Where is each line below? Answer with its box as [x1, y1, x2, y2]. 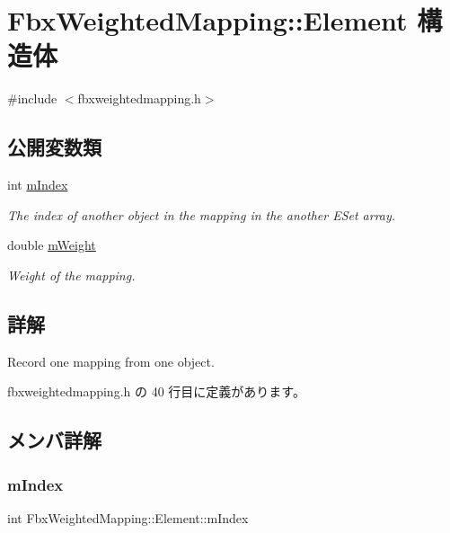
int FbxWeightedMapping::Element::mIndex [7, 508, 249, 527]
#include [7, 89, 57, 108]
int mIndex [7, 175, 68, 194]
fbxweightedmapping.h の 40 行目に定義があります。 [7, 382, 305, 401]
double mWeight [7, 235, 96, 254]
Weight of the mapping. [7, 265, 136, 284]
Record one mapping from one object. [7, 351, 215, 370]
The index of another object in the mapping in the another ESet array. [7, 205, 396, 224]
